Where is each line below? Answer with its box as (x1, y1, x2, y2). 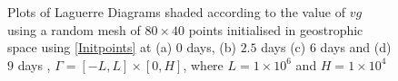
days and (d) (320, 38, 392, 57)
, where (183, 55, 224, 74)
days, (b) (186, 38, 236, 57)
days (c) (261, 38, 306, 57)
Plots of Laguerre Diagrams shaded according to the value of (7, 3, 345, 22)
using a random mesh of (7, 20, 141, 39)
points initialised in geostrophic (188, 20, 363, 39)
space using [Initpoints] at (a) (7, 38, 173, 57)
